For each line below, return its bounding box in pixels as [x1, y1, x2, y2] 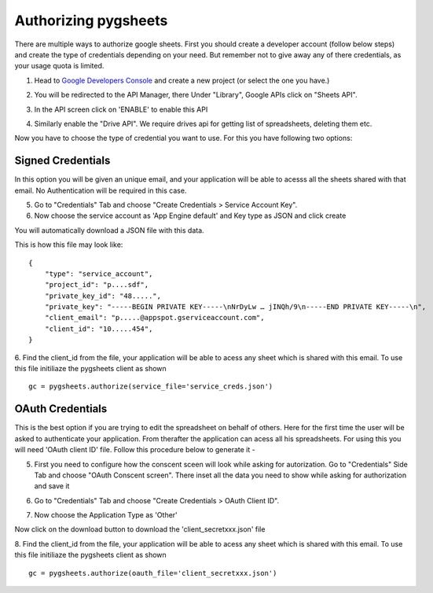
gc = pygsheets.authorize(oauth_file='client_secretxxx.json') [28, 569, 277, 577]
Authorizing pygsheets [14, 12, 168, 29]
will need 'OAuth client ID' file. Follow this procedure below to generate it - [14, 445, 255, 455]
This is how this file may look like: [14, 240, 123, 249]
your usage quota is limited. [14, 61, 105, 71]
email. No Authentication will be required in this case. [14, 186, 187, 195]
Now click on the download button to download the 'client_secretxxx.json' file [14, 525, 266, 534]
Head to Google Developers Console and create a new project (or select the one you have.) [34, 76, 330, 85]
